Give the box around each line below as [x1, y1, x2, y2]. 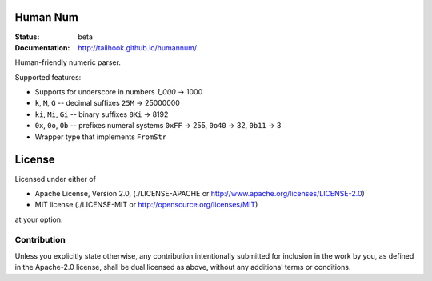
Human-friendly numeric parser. [14, 58, 122, 67]
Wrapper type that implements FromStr [34, 132, 167, 142]
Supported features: [14, 72, 82, 82]
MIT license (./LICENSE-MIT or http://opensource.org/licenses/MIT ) [34, 200, 258, 210]
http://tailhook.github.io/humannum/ [78, 42, 198, 52]
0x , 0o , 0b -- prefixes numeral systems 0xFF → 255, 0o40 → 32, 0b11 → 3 [34, 121, 282, 130]
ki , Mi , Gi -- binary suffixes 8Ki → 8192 [34, 109, 169, 119]
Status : [14, 32, 40, 42]
